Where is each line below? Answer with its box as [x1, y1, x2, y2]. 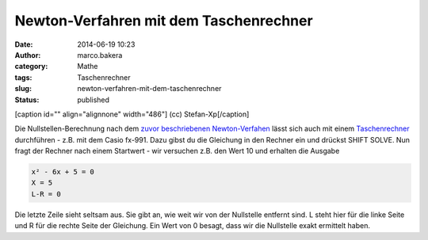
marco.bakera [77, 50, 123, 59]
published [77, 95, 110, 105]
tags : [14, 72, 32, 82]
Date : [14, 40, 33, 49]
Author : [14, 50, 41, 59]
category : [14, 62, 48, 71]
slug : [14, 84, 32, 93]
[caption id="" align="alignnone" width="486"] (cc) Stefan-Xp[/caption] [14, 109, 250, 119]
